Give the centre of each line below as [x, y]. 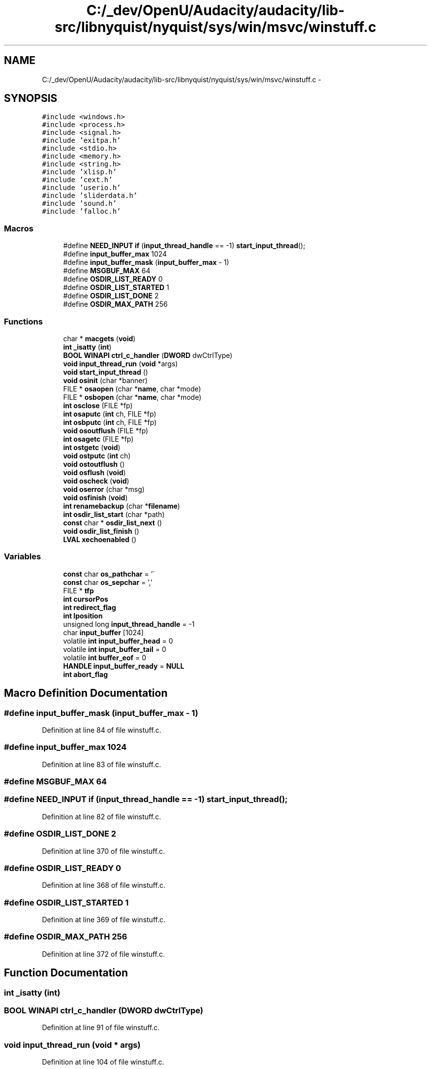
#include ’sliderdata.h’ [90, 196]
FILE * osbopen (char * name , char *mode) [132, 397]
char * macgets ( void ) [99, 338]
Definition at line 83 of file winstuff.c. [102, 764]
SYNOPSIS [31, 98]
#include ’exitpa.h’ [81, 141]
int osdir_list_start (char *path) [114, 514]
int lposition [83, 615]
